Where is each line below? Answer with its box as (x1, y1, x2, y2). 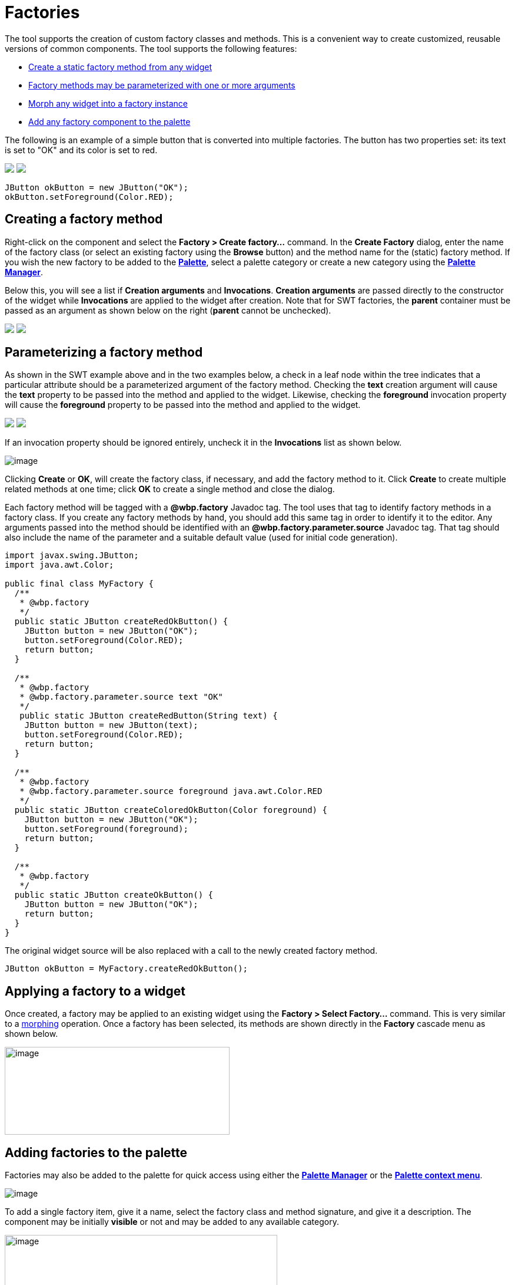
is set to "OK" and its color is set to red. (5, 144, 158, 155)
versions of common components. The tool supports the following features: (5, 43, 297, 54)
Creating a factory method (5, 212, 163, 227)
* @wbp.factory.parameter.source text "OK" (19, 692, 223, 702)
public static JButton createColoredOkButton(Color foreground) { (14, 805, 327, 815)
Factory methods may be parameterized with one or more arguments (28, 80, 295, 90)
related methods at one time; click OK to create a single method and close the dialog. (5, 484, 335, 495)
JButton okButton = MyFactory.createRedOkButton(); (5, 964, 248, 974)
